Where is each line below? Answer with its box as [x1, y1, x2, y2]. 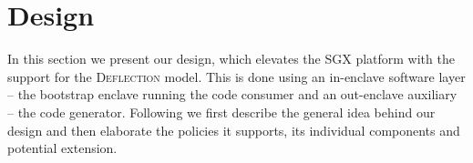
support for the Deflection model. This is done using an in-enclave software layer [7, 66, 466, 86]
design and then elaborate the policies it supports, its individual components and [7, 120, 460, 139]
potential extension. [7, 138, 118, 158]
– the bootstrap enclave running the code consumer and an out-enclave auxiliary [7, 85, 458, 104]
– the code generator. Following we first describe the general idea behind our [7, 102, 436, 121]
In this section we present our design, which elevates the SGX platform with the [7, 49, 455, 68]
